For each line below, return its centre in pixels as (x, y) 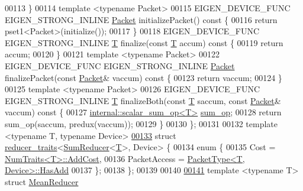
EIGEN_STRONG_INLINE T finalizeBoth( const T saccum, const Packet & (143, 100)
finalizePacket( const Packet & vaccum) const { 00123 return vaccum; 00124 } (144, 77)
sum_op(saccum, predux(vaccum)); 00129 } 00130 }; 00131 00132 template (141, 123)
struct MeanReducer (42, 181)
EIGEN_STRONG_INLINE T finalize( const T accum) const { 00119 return (144, 42)
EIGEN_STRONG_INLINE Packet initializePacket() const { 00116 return (141, 19)
